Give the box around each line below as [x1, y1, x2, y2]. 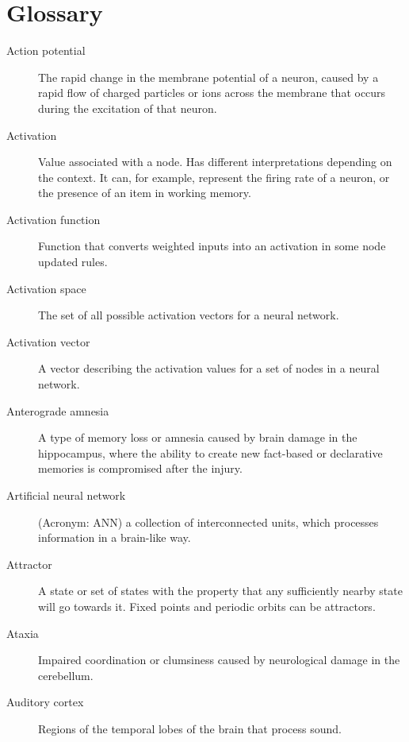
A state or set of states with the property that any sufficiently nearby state [38, 582, 403, 599]
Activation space [6, 280, 86, 296]
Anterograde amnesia [6, 402, 109, 419]
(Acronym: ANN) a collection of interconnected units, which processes [38, 513, 379, 530]
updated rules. [38, 253, 108, 270]
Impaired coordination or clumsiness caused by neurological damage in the [38, 651, 400, 668]
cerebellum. [38, 667, 94, 683]
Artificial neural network [6, 487, 126, 503]
